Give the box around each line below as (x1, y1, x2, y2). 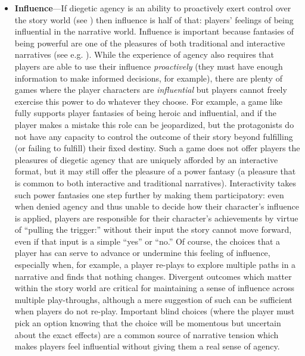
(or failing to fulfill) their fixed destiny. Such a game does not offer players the (14, 142, 300, 154)
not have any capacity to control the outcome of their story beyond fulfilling (14, 130, 293, 142)
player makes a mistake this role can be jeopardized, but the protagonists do (14, 118, 294, 130)
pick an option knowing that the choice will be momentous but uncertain (14, 317, 281, 329)
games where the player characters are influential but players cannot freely (14, 83, 287, 96)
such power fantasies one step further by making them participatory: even (14, 188, 284, 201)
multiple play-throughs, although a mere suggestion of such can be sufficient (14, 293, 292, 305)
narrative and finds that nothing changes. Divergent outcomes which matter (14, 270, 292, 282)
